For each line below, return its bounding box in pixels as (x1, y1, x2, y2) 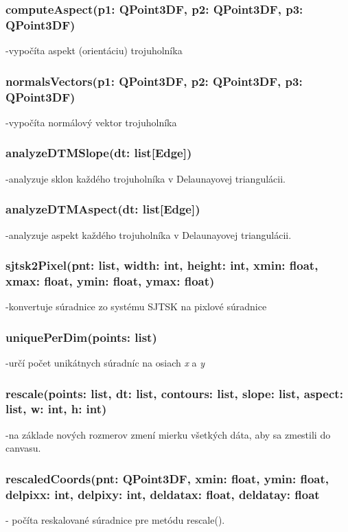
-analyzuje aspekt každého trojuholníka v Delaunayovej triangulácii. (5, 227, 292, 242)
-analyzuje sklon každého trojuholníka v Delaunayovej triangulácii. (5, 171, 286, 185)
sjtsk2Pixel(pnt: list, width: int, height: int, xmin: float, (5, 257, 318, 274)
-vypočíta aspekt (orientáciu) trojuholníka (5, 43, 183, 58)
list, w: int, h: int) (5, 400, 107, 417)
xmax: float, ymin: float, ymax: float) (5, 272, 215, 289)
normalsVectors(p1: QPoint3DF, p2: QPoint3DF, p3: (5, 72, 303, 89)
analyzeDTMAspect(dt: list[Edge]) (5, 200, 200, 218)
